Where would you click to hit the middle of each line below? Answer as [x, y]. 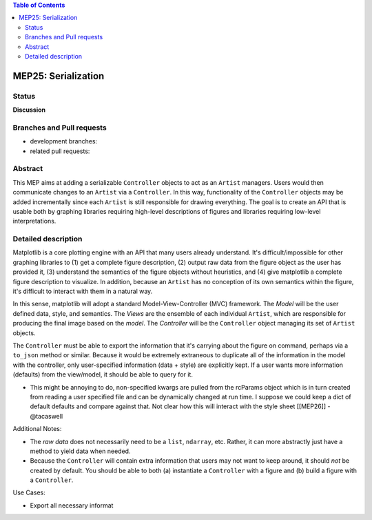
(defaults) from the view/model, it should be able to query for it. [103, 374]
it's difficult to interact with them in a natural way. [83, 291]
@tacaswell [46, 416]
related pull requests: [60, 151]
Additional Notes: [37, 429]
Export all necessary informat [72, 505]
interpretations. [34, 221]
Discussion [29, 110]
